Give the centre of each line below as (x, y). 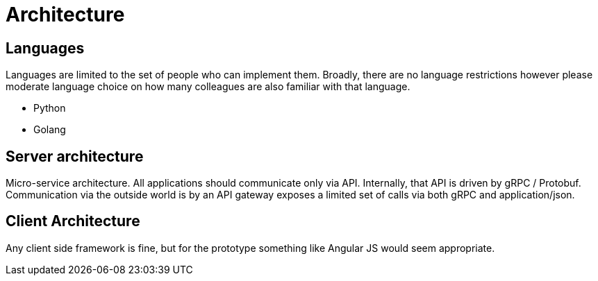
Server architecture (75, 156)
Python (50, 108)
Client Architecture (73, 221)
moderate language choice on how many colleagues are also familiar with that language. (208, 87)
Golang (50, 130)
